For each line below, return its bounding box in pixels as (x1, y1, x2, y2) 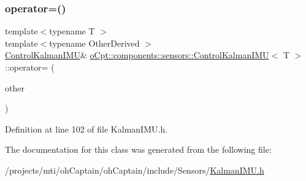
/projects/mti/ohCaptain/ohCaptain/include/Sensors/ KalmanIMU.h (5, 163, 264, 176)
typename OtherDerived (49, 36, 140, 49)
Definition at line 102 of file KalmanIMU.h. (5, 122, 168, 135)
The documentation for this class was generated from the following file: (5, 143, 272, 156)
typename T (49, 25, 95, 37)
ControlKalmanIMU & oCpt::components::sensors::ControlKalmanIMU (5, 48, 269, 61)
